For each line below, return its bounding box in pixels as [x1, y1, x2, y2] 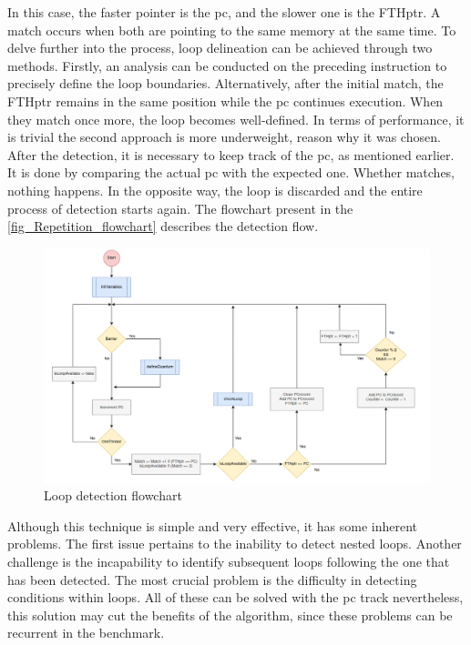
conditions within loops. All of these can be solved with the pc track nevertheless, [7, 588, 464, 607]
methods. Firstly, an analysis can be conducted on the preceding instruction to [7, 55, 447, 75]
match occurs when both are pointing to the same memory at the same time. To [7, 20, 456, 39]
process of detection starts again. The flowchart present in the [7, 198, 353, 217]
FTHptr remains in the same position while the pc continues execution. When [7, 91, 444, 110]
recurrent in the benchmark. [7, 623, 165, 642]
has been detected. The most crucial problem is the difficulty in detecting [7, 569, 417, 589]
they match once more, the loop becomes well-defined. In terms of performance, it [7, 109, 465, 128]
